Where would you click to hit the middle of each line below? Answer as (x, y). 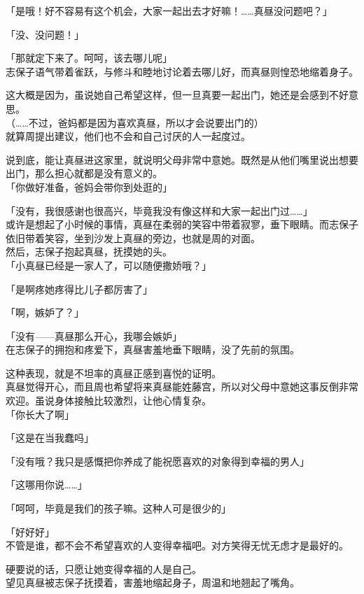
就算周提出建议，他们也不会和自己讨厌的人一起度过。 (128, 136)
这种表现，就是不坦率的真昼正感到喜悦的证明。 (113, 373)
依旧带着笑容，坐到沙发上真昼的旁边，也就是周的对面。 (133, 238)
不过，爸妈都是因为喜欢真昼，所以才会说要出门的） (146, 122)
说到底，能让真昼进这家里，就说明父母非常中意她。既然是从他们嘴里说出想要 (182, 159)
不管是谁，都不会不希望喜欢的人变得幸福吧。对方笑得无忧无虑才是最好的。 (177, 545)
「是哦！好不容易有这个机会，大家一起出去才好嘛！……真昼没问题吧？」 (169, 10)
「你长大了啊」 (40, 414)
